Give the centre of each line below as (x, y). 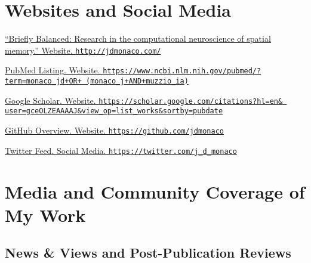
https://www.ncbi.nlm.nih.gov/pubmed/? (182, 71)
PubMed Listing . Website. (53, 70)
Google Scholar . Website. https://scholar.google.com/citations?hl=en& (144, 100)
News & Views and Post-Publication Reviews (148, 253)
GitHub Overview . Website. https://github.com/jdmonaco (114, 130)
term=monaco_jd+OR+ (43, 81)
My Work (45, 214)
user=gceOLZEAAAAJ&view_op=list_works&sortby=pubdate (114, 111)
